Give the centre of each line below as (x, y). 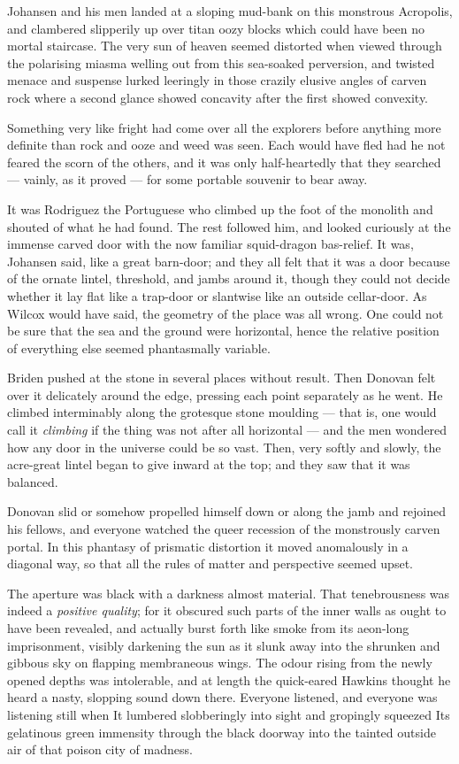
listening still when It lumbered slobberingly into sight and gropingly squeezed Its (229, 714)
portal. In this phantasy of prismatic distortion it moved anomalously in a (208, 546)
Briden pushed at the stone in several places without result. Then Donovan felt (222, 378)
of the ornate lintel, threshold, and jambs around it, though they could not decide (229, 278)
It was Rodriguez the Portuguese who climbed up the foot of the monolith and (220, 208)
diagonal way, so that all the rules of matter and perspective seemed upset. (210, 563)
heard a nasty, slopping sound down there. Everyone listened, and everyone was (222, 697)
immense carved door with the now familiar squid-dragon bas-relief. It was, (210, 244)
